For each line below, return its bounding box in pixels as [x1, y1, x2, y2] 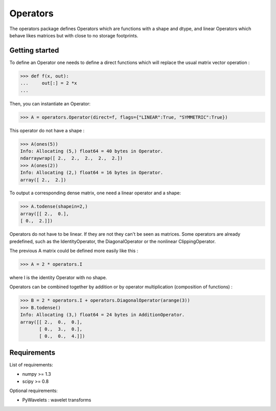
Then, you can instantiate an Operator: [9, 100, 91, 107]
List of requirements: [9, 361, 53, 368]
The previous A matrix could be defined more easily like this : [9, 248, 139, 254]
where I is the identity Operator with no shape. [9, 274, 107, 281]
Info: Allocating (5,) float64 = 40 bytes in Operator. [20, 148, 164, 154]
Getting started [9, 46, 59, 55]
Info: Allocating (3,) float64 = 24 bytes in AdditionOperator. [20, 312, 185, 318]
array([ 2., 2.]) [20, 177, 66, 182]
